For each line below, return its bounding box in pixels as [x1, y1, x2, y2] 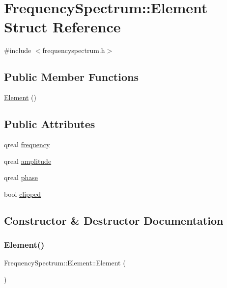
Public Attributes [4, 116, 95, 131]
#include [4, 45, 31, 55]
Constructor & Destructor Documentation [4, 212, 224, 228]
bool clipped [4, 188, 41, 199]
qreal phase [4, 172, 38, 183]
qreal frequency [4, 139, 50, 149]
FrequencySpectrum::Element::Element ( [4, 258, 126, 268]
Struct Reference [4, 17, 121, 37]
